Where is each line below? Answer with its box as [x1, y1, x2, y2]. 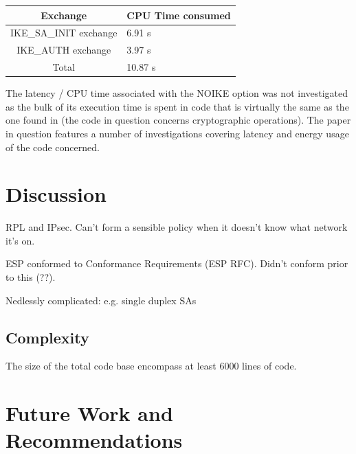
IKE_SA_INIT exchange [10, 25, 118, 40]
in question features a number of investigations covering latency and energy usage [5, 126, 349, 140]
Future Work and [5, 399, 173, 427]
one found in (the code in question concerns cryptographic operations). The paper [5, 113, 351, 127]
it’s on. [5, 233, 35, 247]
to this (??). [5, 270, 56, 284]
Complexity [5, 326, 89, 348]
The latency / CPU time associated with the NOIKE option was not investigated [5, 86, 348, 100]
